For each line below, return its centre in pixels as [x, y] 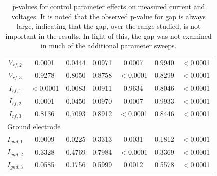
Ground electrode [34, 126]
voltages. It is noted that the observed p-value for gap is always [108, 16]
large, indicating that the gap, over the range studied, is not [108, 26]
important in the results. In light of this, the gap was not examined [108, 36]
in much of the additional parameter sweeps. [108, 46]
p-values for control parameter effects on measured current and [109, 6]
